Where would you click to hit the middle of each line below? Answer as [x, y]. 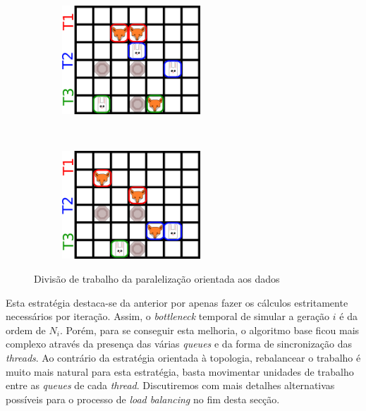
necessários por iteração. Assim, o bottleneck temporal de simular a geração [168, 316]
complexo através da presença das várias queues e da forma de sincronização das [179, 344]
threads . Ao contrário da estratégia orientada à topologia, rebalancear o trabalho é [183, 357]
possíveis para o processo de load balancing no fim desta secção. [143, 399]
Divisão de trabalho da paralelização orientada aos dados [157, 278]
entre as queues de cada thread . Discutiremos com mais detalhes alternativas [170, 385]
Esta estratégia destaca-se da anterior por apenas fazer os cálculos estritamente [177, 302]
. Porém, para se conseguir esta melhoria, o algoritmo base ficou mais [209, 330]
